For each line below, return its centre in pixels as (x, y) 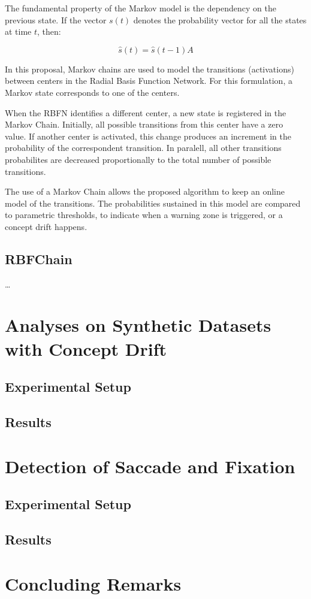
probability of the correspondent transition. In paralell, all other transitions (143, 148)
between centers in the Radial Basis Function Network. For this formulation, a (149, 81)
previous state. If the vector (56, 19)
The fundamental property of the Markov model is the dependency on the (141, 8)
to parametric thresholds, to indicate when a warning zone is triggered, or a (144, 215)
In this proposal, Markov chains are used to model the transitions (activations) (150, 69)
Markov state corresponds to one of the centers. (92, 92)
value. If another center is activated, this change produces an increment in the (148, 136)
